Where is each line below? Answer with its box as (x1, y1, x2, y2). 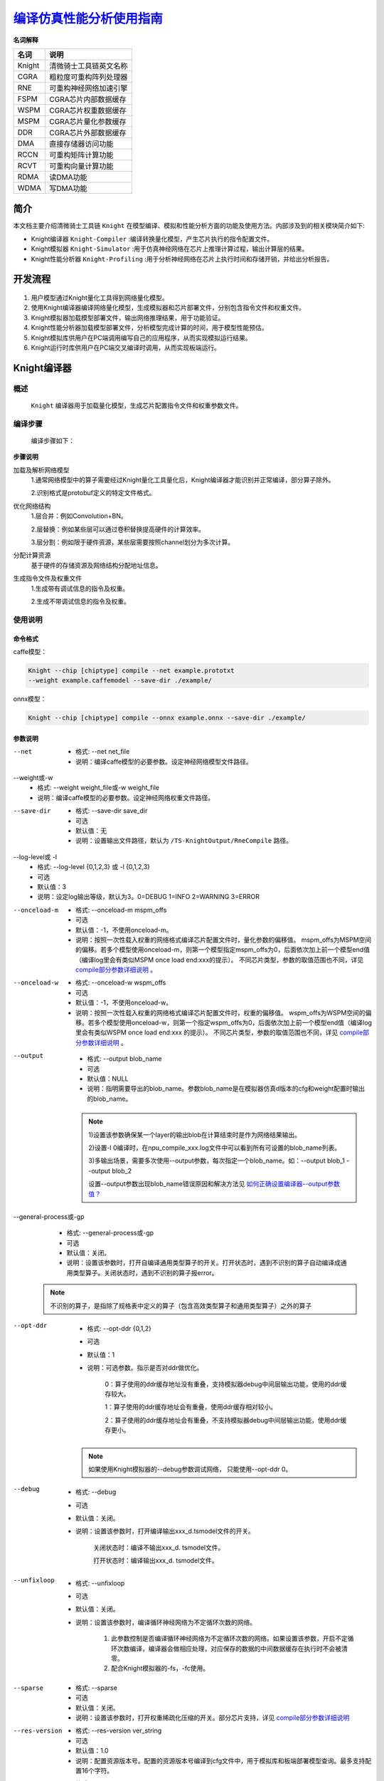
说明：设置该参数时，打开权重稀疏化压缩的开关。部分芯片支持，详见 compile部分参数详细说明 (75, 1713, 350, 1722)
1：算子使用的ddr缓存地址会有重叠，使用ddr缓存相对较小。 (105, 1403, 277, 1411)
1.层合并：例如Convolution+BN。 (31, 512, 127, 520)
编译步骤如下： (31, 436, 75, 445)
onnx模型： (13, 695, 47, 703)
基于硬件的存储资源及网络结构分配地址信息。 (31, 561, 162, 569)
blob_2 (112, 1166, 132, 1175)
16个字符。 (81, 1766, 114, 1775)
